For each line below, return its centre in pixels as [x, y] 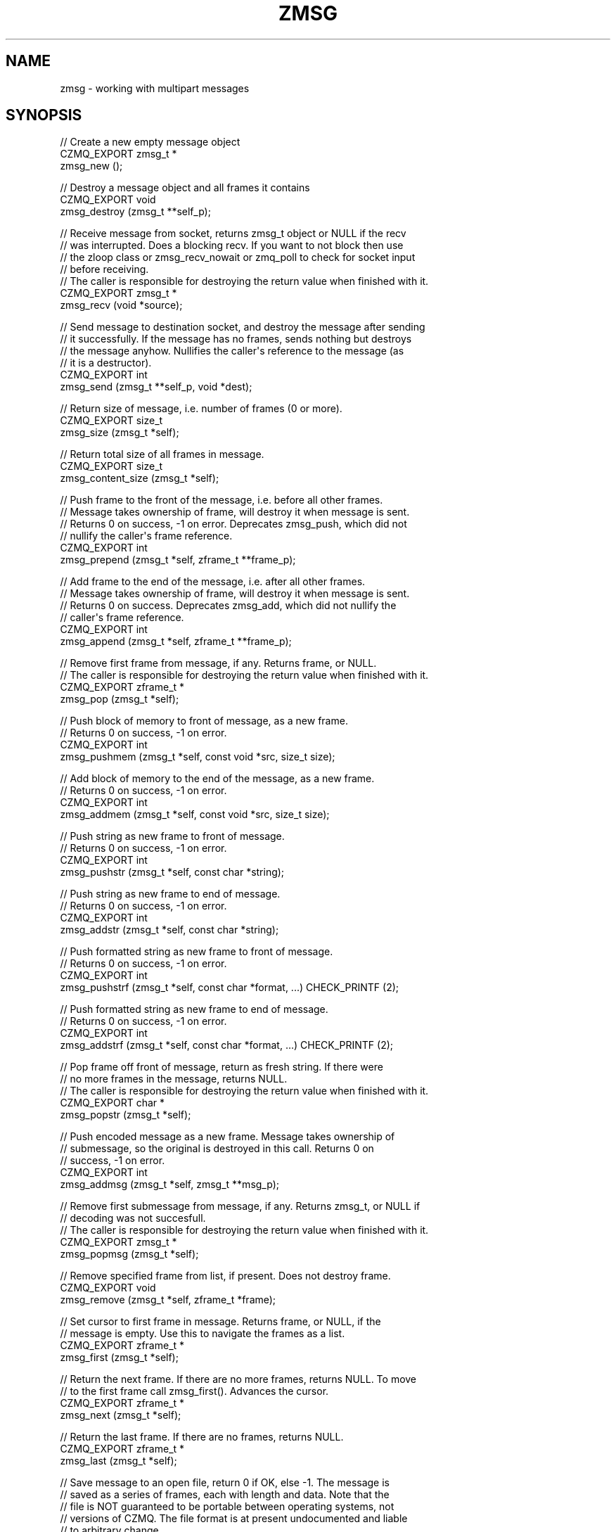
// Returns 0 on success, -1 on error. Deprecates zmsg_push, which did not [233, 524]
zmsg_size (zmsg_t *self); [120, 433]
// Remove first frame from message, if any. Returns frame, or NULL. [218, 663]
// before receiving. [104, 269]
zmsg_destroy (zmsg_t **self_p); [135, 212]
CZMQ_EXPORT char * [113, 1103]
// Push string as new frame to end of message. [170, 894]
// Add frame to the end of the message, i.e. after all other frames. [213, 582]
